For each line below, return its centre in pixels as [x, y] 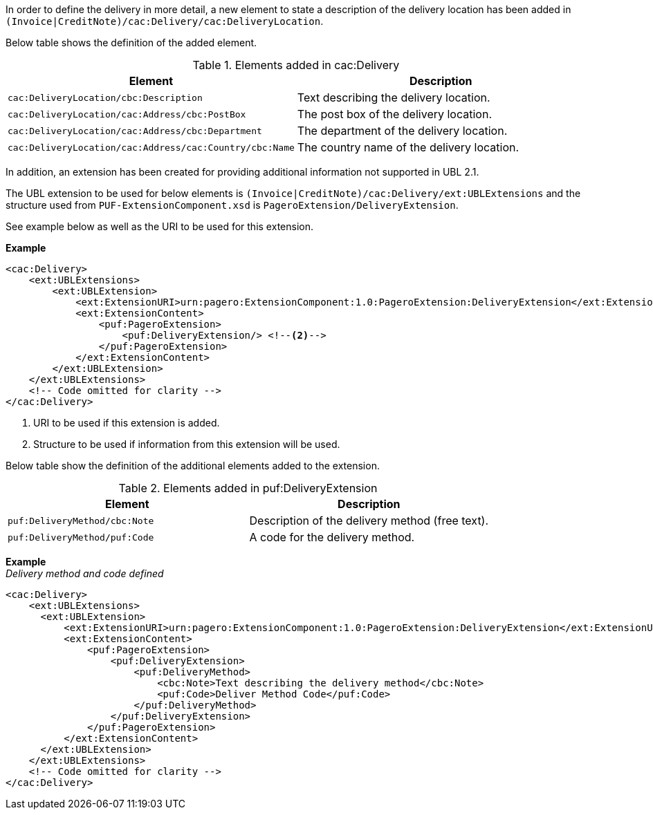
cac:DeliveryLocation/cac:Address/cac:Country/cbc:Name [151, 147]
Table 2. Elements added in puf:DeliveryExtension [248, 488]
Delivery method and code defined [85, 573]
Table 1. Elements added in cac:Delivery [296, 65]
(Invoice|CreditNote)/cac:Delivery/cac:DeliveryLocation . [165, 21]
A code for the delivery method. [332, 537]
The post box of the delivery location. [394, 114]
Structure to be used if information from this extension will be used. [187, 444]
